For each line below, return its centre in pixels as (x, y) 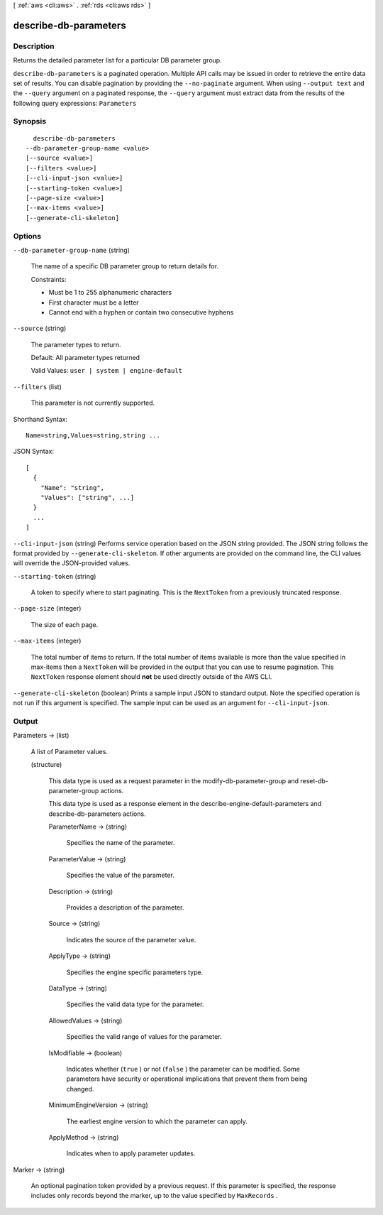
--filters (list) (37, 386)
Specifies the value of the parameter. (121, 875)
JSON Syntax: (34, 452)
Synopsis (29, 121)
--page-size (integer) (47, 609)
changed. (80, 1089)
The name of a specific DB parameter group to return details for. (125, 266)
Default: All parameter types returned (85, 358)
